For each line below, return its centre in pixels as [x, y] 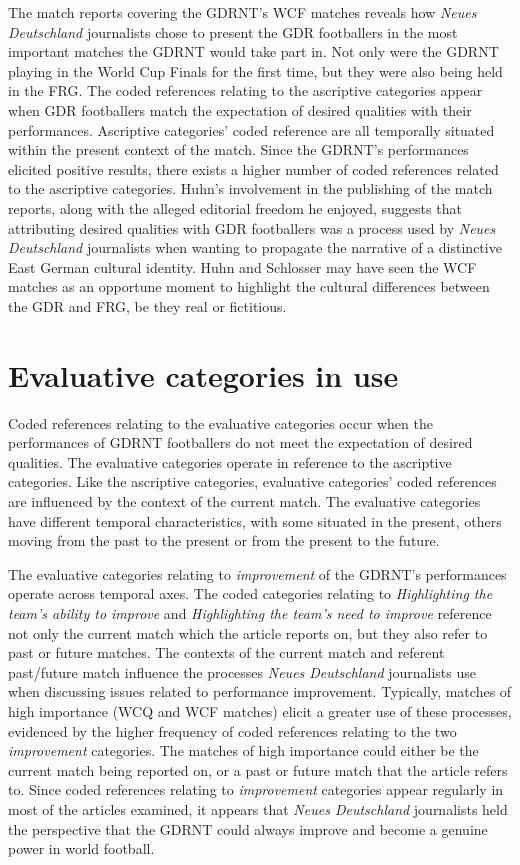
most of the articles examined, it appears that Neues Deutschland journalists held [258, 808]
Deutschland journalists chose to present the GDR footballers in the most [233, 31]
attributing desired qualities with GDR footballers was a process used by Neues [252, 227]
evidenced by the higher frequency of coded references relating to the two [232, 730]
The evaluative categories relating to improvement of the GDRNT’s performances [257, 573]
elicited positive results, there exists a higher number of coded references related [253, 168]
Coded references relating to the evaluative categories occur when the [220, 422]
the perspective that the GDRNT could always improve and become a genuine [248, 828]
